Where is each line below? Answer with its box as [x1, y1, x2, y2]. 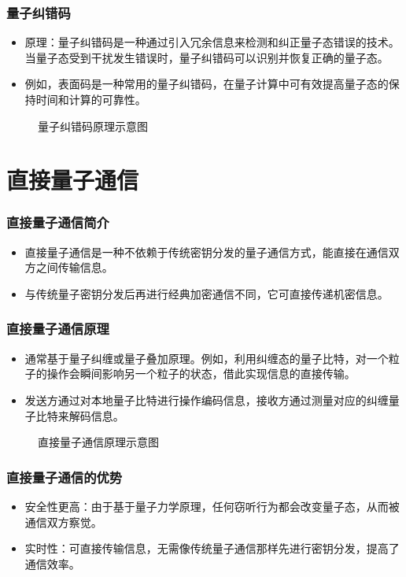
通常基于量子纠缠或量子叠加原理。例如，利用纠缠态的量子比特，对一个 [24, 350, 389, 366]
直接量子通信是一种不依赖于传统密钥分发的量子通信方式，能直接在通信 [24, 243, 389, 260]
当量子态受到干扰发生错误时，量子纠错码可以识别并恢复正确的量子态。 [24, 49, 389, 65]
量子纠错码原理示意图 [38, 117, 148, 134]
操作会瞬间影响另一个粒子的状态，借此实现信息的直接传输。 [46, 365, 356, 382]
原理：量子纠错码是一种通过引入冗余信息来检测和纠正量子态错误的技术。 [24, 34, 400, 50]
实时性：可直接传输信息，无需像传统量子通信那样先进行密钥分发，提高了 [24, 540, 400, 557]
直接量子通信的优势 [6, 467, 123, 486]
